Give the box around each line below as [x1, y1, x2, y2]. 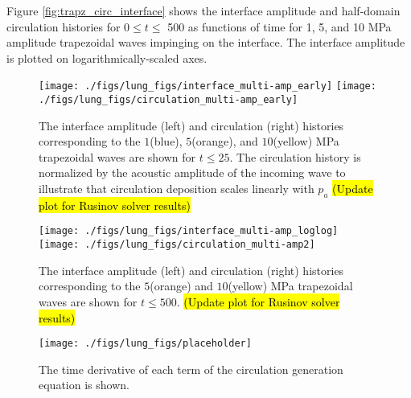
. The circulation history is [229, 148, 361, 165]
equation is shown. [39, 376, 129, 393]
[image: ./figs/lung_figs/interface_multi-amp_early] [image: [39, 80, 376, 92]
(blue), [150, 133, 183, 150]
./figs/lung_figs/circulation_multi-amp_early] [39, 94, 298, 106]
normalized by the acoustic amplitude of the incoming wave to [39, 164, 346, 181]
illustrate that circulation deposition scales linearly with [39, 180, 314, 197]
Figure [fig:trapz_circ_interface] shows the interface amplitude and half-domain [6, 2, 401, 18]
